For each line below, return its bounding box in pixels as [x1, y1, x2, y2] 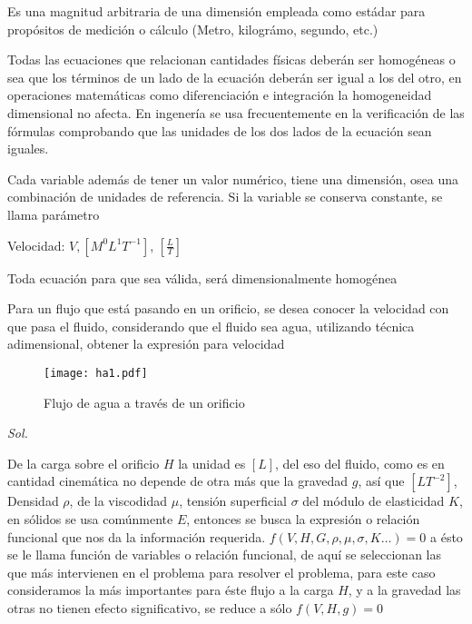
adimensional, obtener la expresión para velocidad [7, 334, 285, 353]
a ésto [430, 527, 463, 546]
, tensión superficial [179, 491, 287, 510]
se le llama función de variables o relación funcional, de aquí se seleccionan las [7, 545, 441, 564]
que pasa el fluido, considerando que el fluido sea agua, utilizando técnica [7, 316, 415, 335]
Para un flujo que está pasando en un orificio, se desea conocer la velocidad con [7, 299, 449, 318]
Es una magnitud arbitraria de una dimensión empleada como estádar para [7, 2, 426, 20]
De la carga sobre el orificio [7, 453, 160, 472]
